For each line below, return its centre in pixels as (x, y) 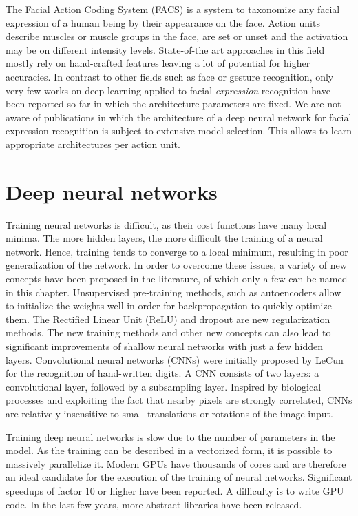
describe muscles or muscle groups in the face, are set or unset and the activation (177, 36)
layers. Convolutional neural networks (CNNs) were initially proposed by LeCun (175, 359)
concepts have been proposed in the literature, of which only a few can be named (177, 279)
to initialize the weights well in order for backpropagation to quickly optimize (169, 306)
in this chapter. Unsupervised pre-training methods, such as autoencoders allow (173, 292)
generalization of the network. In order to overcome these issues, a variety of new (176, 265)
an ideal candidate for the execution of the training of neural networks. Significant (179, 477)
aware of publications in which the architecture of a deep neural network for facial (179, 117)
